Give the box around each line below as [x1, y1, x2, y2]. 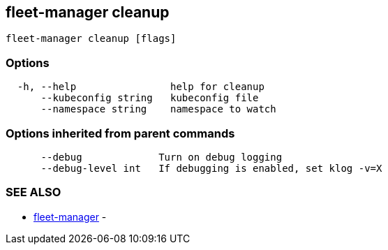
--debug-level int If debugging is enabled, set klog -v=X [40, 162, 382, 174]
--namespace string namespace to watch [40, 103, 276, 115]
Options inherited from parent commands [6, 126, 235, 140]
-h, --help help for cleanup [17, 81, 264, 93]
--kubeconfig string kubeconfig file [40, 92, 259, 104]
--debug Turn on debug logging [40, 151, 283, 163]
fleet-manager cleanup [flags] [6, 33, 177, 45]
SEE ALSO [6, 185, 61, 200]
